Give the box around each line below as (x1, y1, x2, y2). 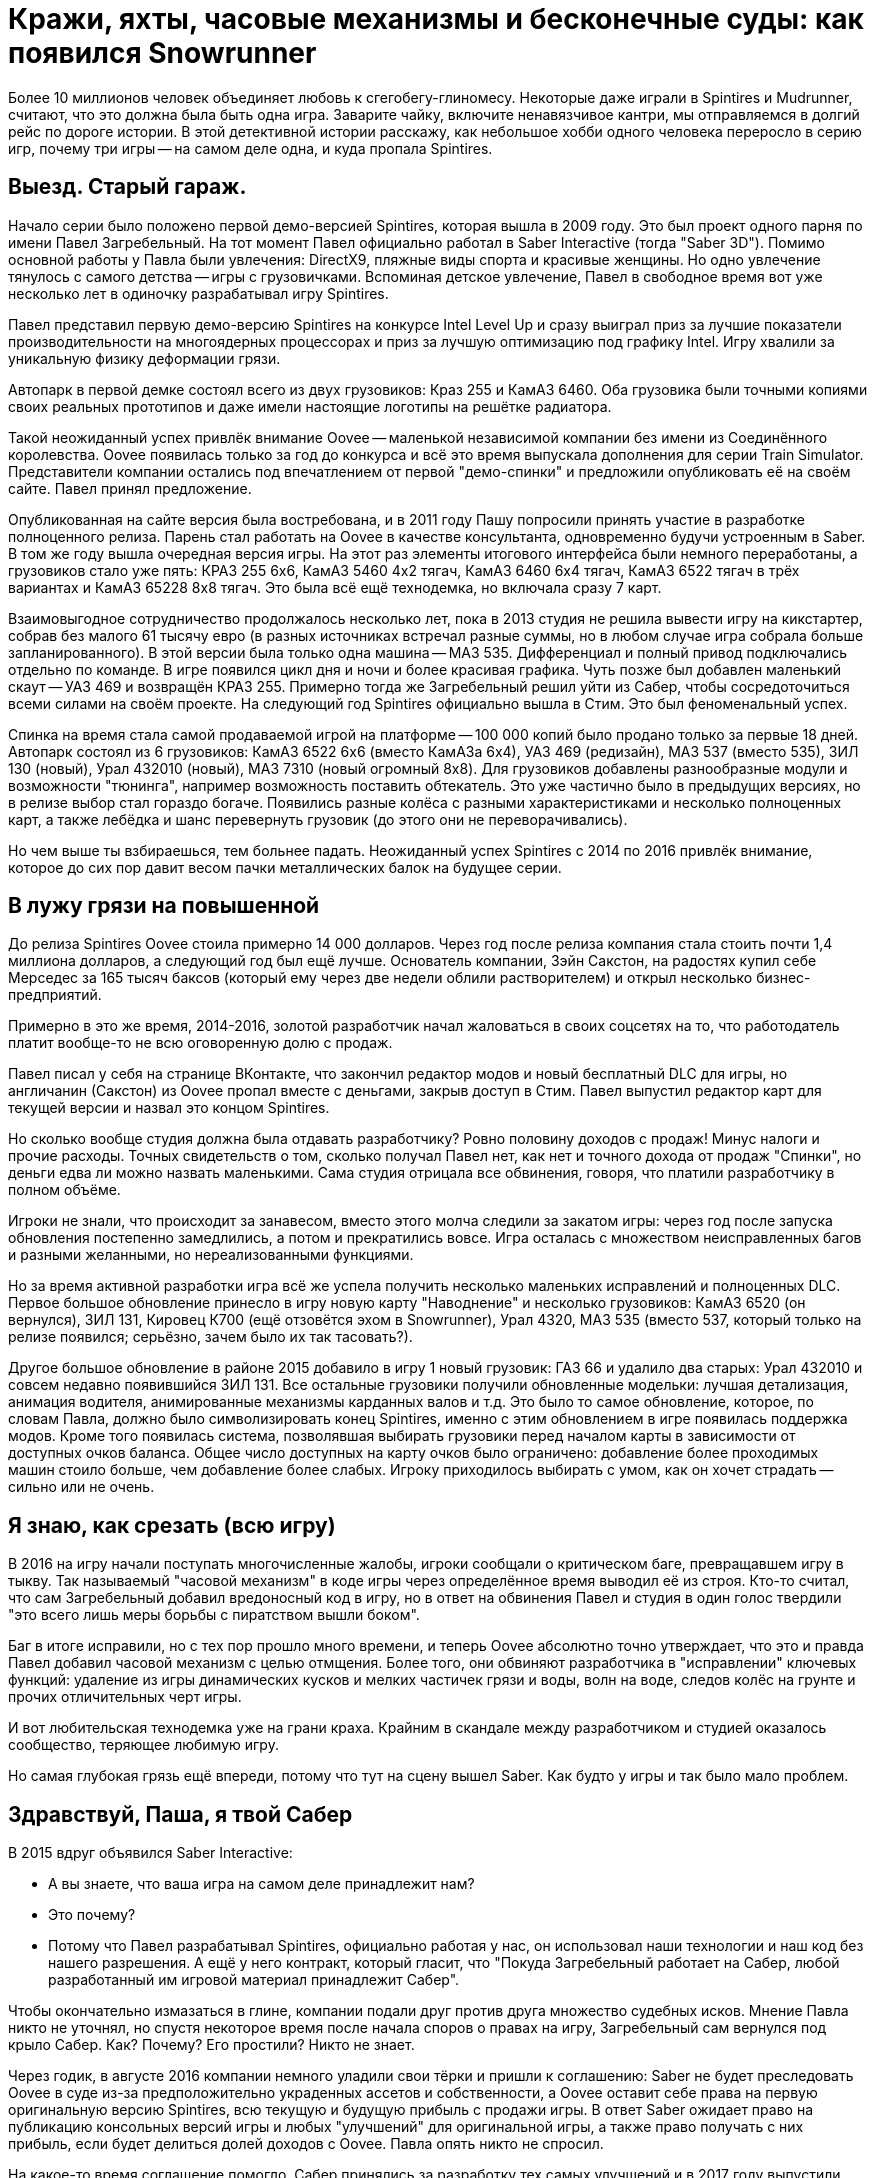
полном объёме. (8, 1181, 121, 1199)
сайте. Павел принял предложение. (8, 479, 252, 497)
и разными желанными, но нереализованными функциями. (8, 1246, 414, 1264)
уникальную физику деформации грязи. (8, 349, 281, 367)
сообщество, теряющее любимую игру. (8, 1736, 279, 1754)
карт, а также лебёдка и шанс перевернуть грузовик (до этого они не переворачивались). (8, 810, 628, 828)
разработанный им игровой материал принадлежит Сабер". (48, 1971, 460, 1989)
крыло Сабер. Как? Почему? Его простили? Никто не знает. (8, 2036, 415, 2054)
